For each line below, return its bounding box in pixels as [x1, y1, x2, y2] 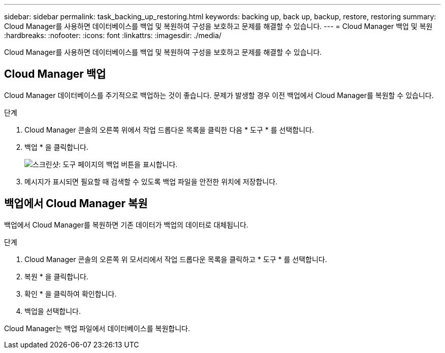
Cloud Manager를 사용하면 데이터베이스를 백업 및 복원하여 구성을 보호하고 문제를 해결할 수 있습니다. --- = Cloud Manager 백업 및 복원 [4, 22, 433, 30]
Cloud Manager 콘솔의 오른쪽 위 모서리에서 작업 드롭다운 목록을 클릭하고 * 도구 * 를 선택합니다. [24, 254, 327, 264]
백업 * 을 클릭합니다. [24, 142, 88, 151]
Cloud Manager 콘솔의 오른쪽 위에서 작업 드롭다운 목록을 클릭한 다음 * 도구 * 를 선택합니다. [24, 125, 314, 134]
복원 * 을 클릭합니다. [24, 272, 88, 281]
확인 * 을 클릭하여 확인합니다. [24, 289, 117, 298]
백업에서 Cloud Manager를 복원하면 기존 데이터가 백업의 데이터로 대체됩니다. [4, 220, 248, 229]
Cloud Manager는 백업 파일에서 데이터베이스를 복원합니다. [4, 324, 190, 333]
